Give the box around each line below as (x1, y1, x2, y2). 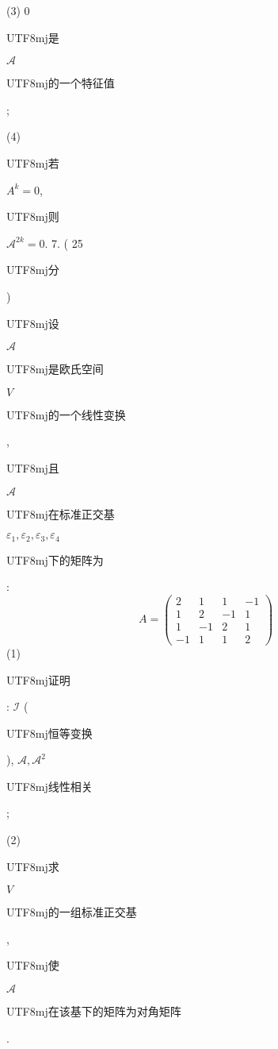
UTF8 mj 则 (6, 208, 59, 225)
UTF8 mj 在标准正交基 (6, 505, 115, 522)
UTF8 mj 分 (6, 261, 59, 278)
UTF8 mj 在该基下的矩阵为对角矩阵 (6, 1003, 181, 1020)
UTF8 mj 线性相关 (6, 777, 93, 794)
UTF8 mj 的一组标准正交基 (6, 904, 137, 920)
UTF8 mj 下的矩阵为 (6, 551, 104, 568)
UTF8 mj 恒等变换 (6, 724, 93, 741)
